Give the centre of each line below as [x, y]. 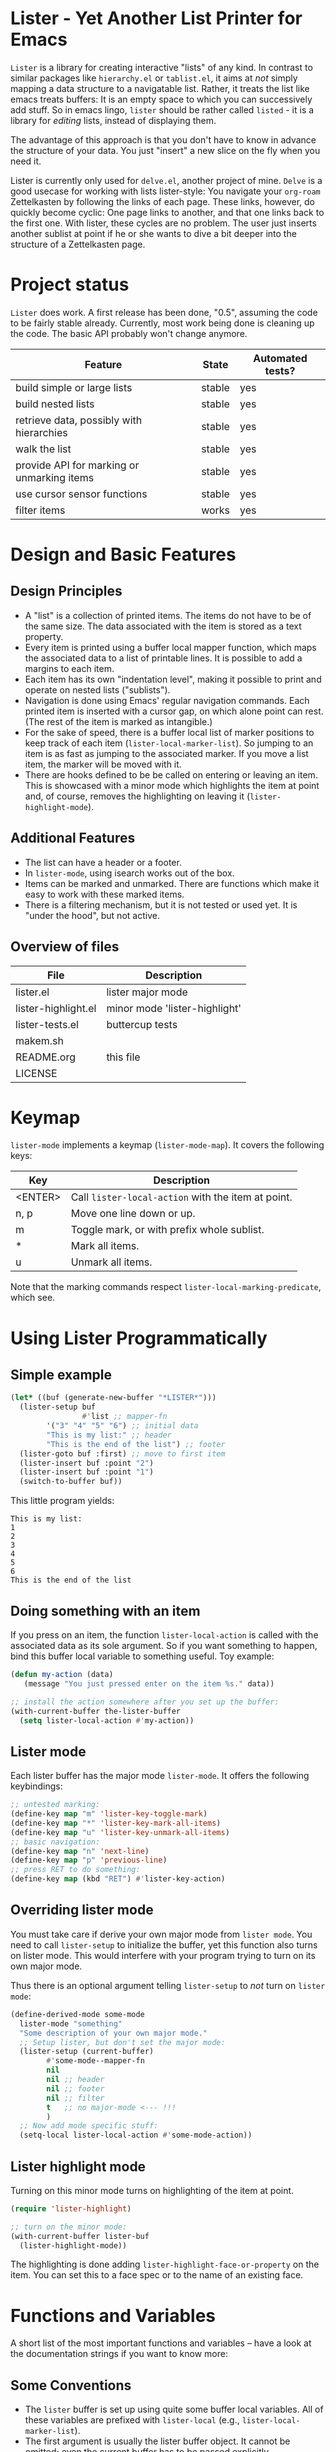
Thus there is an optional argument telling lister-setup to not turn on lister [168, 1985]
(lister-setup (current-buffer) [87, 2052]
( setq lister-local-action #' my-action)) [107, 1720]
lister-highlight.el [56, 1008]
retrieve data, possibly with [79, 420]
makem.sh [39, 1040]
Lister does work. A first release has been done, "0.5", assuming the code [164, 312]
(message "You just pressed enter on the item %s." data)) [149, 1683]
